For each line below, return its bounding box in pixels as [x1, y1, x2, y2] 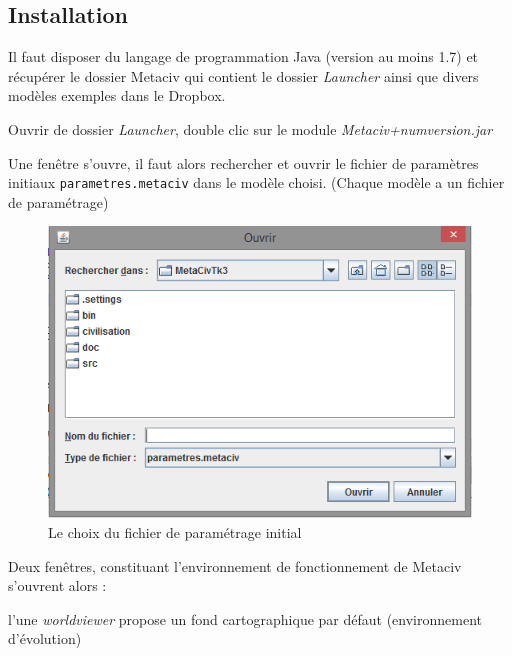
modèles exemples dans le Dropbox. [8, 85, 226, 106]
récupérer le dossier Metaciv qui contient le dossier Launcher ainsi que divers [8, 65, 479, 86]
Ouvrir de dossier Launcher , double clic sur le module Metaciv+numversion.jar [8, 118, 493, 139]
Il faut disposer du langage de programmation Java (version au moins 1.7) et [8, 46, 479, 67]
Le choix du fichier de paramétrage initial [48, 522, 302, 543]
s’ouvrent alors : [8, 575, 107, 596]
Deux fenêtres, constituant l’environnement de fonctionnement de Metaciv [8, 555, 462, 576]
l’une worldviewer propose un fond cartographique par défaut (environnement [8, 608, 482, 629]
